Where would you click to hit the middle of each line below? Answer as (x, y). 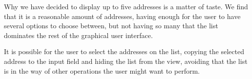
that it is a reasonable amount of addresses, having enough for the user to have (122, 16)
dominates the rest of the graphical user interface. (78, 35)
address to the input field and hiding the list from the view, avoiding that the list (126, 61)
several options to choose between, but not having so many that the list (111, 26)
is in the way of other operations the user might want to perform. (102, 70)
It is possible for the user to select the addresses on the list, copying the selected (124, 51)
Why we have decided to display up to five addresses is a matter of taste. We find (126, 6)
